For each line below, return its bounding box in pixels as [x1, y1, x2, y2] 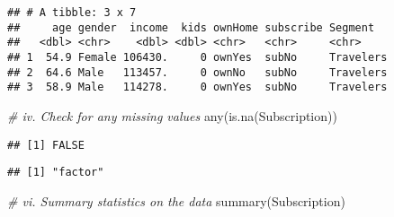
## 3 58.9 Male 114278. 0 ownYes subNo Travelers [7, 81, 388, 94]
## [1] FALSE [7, 138, 85, 152]
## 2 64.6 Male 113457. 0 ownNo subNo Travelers [7, 65, 388, 79]
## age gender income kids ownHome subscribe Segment [7, 21, 375, 34]
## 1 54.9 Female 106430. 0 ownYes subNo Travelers [7, 50, 388, 64]
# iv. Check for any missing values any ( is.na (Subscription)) [7, 106, 337, 125]
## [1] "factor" [7, 166, 104, 179]
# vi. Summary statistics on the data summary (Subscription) [7, 191, 345, 210]
